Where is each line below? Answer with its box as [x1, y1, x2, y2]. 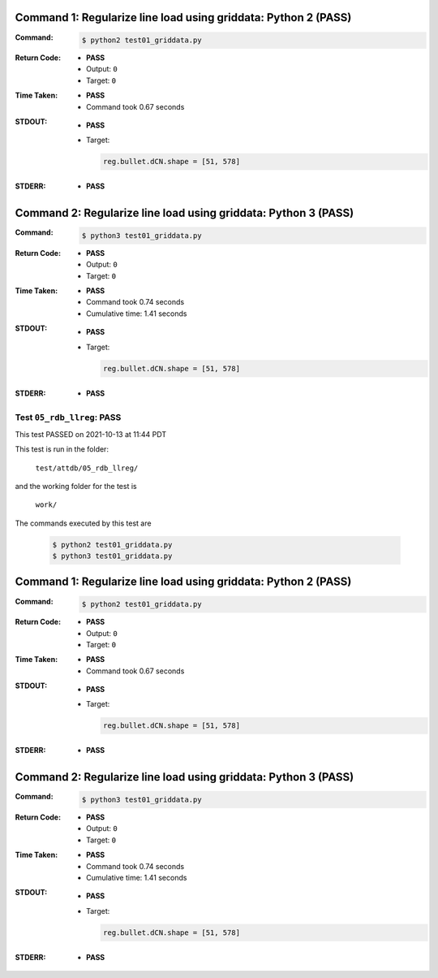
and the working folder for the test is [15, 481, 137, 491]
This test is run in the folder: [15, 444, 109, 454]
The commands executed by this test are [15, 518, 152, 528]
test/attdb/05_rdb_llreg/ [35, 463, 139, 473]
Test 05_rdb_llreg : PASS [15, 412, 122, 423]
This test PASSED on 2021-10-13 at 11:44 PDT [15, 429, 166, 439]
